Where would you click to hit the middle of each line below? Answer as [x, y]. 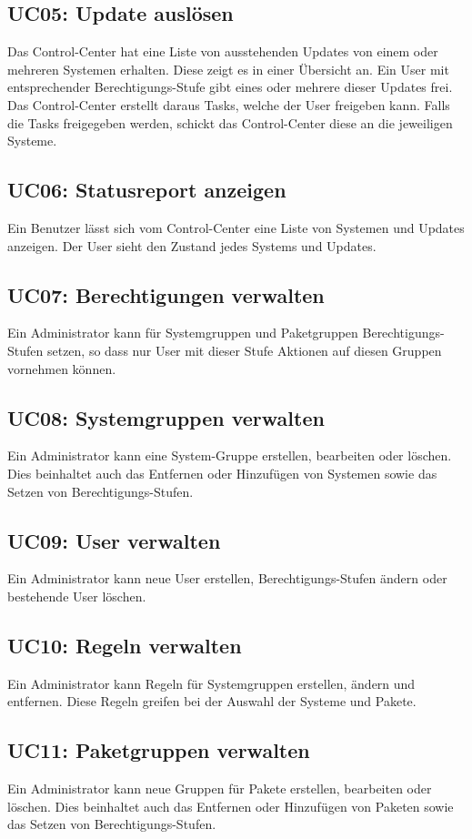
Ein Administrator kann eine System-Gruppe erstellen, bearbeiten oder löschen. [230, 455]
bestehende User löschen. [77, 596]
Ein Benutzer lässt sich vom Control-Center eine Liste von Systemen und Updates [236, 227]
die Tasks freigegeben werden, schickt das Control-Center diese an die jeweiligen [230, 122]
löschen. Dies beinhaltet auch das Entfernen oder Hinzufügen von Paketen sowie [231, 806]
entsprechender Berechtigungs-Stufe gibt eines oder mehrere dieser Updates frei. [230, 87]
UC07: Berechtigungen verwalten [166, 294]
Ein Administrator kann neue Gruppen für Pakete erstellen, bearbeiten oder [220, 788]
